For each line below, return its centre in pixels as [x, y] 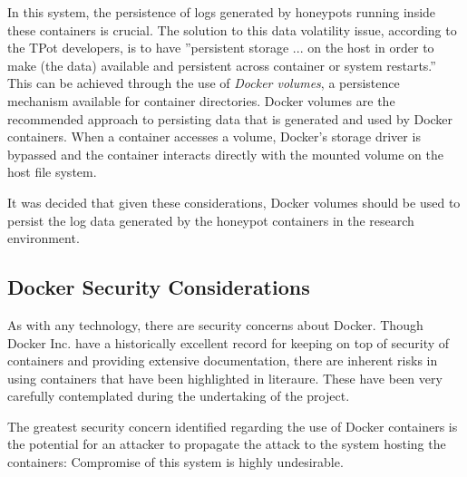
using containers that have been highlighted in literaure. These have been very [225, 378]
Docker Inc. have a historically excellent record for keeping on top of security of [229, 342]
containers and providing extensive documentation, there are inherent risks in [223, 360]
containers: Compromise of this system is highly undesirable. [175, 462]
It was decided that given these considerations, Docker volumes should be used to [234, 202]
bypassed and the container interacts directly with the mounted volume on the [226, 154]
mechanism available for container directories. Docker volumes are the [201, 100]
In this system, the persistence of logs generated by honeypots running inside [222, 12]
